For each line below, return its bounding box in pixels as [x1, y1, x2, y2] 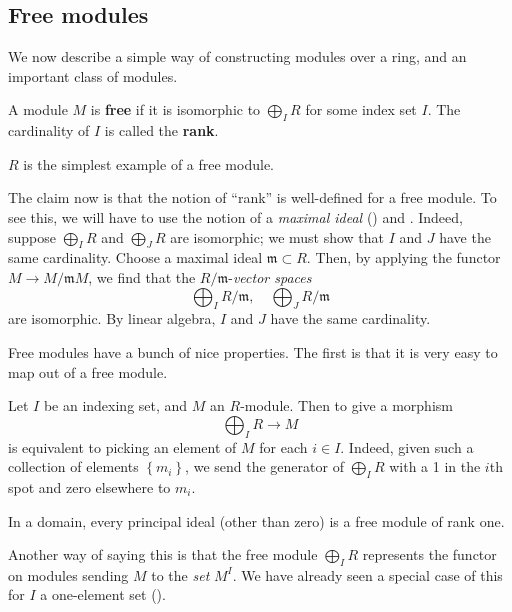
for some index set [305, 99, 417, 120]
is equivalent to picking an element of [8, 436, 237, 457]
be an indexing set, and [43, 395, 188, 416]
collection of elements [8, 456, 139, 477]
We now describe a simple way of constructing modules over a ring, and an [8, 46, 467, 67]
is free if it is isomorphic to [90, 99, 261, 120]
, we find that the [88, 266, 196, 287]
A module [8, 99, 68, 120]
